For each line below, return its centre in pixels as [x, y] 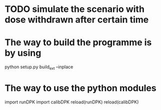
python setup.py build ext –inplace [39, 67]
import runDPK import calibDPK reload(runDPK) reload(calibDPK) [72, 102]
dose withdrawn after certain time [77, 20]
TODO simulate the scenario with [74, 9]
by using [23, 53]
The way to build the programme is [78, 43]
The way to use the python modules [80, 88]
